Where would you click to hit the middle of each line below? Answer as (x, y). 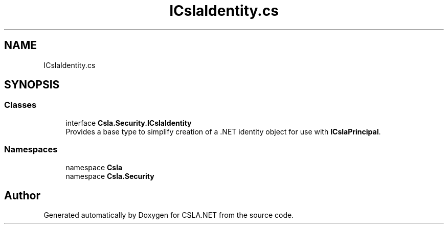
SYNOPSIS (32, 85)
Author (22, 195)
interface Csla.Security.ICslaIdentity (129, 123)
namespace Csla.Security (110, 176)
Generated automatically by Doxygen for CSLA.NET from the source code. (169, 215)
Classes (20, 105)
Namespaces (31, 150)
